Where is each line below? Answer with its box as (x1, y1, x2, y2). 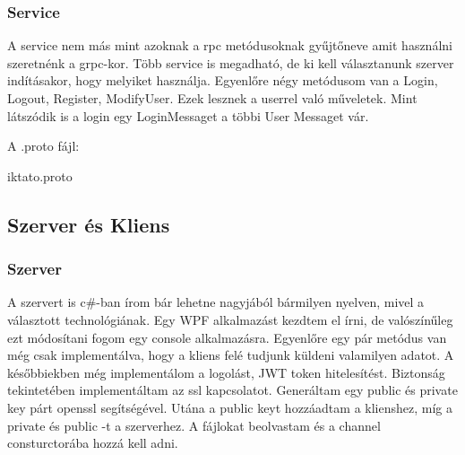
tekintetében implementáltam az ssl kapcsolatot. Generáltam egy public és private (7, 381, 458, 399)
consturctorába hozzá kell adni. (7, 433, 178, 452)
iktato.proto (7, 166, 73, 185)
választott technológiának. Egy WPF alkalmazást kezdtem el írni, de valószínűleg (7, 310, 453, 328)
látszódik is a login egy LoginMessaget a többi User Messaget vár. (7, 106, 369, 125)
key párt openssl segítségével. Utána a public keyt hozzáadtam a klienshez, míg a (7, 398, 452, 416)
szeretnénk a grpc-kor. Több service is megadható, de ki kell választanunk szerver (7, 53, 454, 72)
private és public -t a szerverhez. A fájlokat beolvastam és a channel (7, 416, 381, 434)
